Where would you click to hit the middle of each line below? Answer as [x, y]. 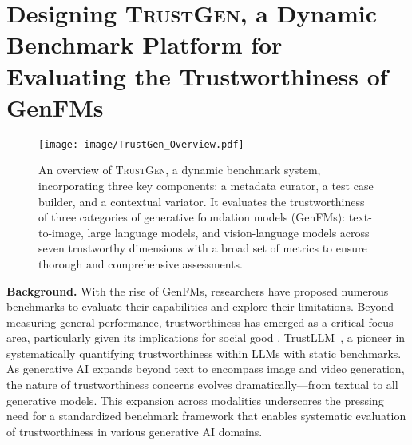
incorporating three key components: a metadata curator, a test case [206, 185]
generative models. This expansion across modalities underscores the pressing [195, 400]
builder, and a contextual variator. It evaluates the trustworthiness [202, 201]
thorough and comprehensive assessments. [141, 263]
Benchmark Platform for [145, 44]
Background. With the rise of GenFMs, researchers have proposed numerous [198, 290]
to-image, [61, 232]
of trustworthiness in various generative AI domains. [135, 431]
